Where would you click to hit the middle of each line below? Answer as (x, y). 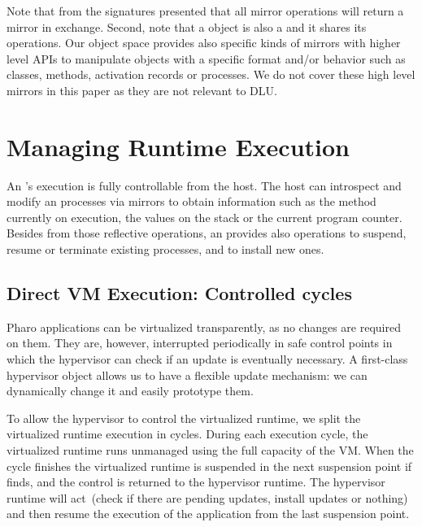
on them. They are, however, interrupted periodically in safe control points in (200, 343)
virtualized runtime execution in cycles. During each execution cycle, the (187, 434)
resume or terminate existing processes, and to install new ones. (165, 249)
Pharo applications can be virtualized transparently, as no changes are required (204, 327)
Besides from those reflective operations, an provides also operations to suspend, (207, 233)
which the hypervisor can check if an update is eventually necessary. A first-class (207, 359)
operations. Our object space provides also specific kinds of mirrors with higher (204, 43)
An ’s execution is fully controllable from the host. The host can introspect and (204, 185)
